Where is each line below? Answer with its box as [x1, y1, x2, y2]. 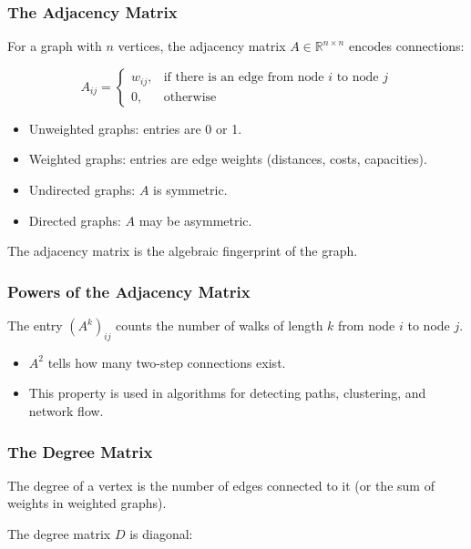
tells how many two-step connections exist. [47, 352, 286, 371]
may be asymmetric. [138, 210, 252, 229]
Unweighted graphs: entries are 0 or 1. [28, 118, 242, 137]
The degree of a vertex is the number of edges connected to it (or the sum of [7, 475, 435, 494]
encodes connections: [348, 36, 465, 56]
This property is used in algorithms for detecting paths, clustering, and [28, 383, 426, 402]
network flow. [28, 401, 104, 420]
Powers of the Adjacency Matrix [7, 280, 251, 302]
